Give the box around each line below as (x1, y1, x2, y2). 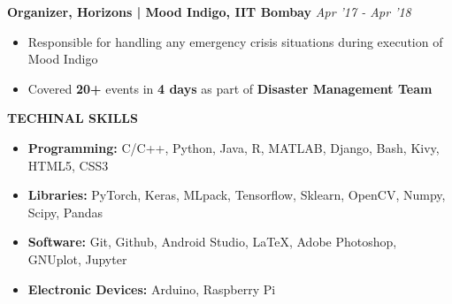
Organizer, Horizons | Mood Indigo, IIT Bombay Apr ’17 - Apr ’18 (7, 3, 411, 20)
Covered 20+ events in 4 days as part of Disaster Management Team (27, 79, 433, 97)
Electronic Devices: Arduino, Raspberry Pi (27, 279, 276, 298)
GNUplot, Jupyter (27, 249, 127, 268)
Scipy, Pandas (27, 202, 103, 221)
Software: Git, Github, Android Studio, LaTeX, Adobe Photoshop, (27, 232, 397, 251)
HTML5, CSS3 (27, 156, 109, 174)
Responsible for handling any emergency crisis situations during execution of (27, 32, 443, 50)
